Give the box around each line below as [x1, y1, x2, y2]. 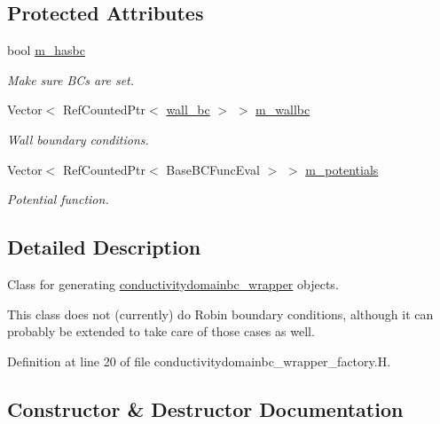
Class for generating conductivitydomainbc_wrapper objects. [7, 274, 339, 293]
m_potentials [305, 160, 379, 178]
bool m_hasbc [7, 41, 85, 59]
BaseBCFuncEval [166, 160, 260, 178]
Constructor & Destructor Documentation [7, 395, 404, 422]
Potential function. [7, 190, 109, 208]
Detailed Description [7, 233, 201, 261]
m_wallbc [255, 100, 310, 119]
